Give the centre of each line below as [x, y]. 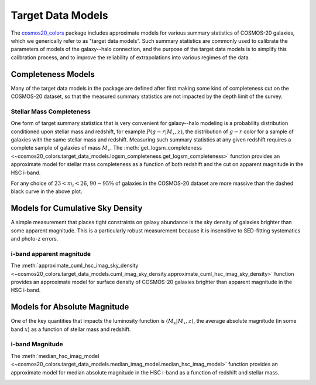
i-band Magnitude [37, 345]
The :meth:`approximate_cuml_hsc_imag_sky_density [75, 266]
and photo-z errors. [35, 238]
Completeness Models [53, 74]
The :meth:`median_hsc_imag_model [55, 356]
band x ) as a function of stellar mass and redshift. [71, 329]
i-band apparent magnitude [51, 254]
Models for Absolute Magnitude [70, 307]
